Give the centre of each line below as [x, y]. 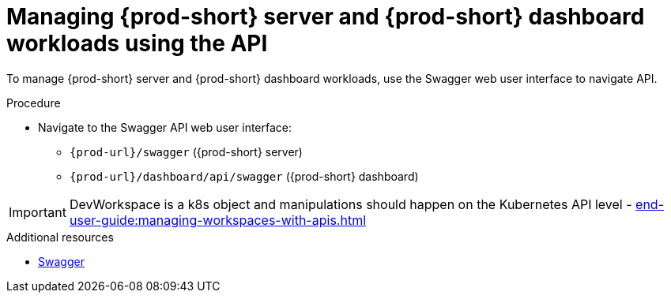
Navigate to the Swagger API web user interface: [165, 127]
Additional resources [60, 237]
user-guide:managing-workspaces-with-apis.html [218, 220]
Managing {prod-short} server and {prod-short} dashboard [326, 17]
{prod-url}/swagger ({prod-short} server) [186, 151]
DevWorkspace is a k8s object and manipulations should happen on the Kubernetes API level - [351, 204]
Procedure [34, 103]
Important [38, 212]
